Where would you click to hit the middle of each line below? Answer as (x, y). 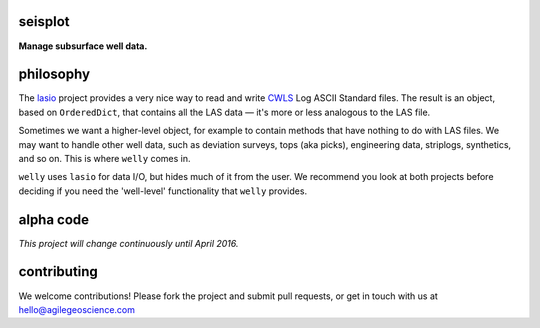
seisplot (44, 21)
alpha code (54, 219)
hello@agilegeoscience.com (76, 309)
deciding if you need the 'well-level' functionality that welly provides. (163, 191)
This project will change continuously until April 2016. (128, 243)
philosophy (54, 74)
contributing (58, 271)
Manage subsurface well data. (83, 46)
